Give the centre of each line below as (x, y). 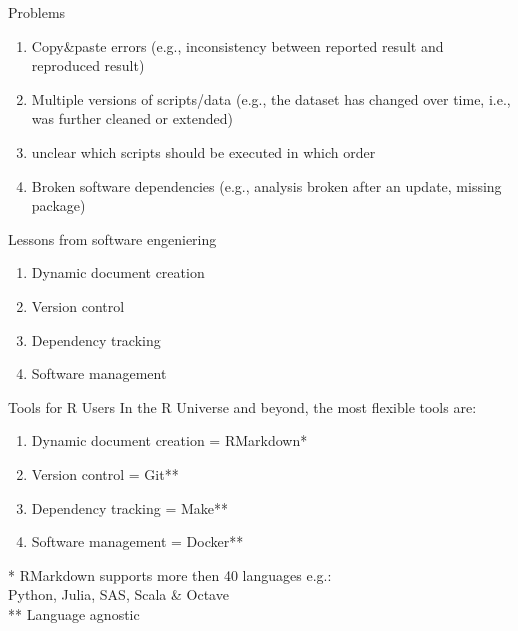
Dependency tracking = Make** (130, 507)
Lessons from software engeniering (112, 238)
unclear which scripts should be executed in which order (203, 151)
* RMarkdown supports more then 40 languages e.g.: (170, 574)
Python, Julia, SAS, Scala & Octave (118, 594)
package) (58, 205)
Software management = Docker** (137, 541)
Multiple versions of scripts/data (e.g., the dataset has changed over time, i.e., (271, 98)
